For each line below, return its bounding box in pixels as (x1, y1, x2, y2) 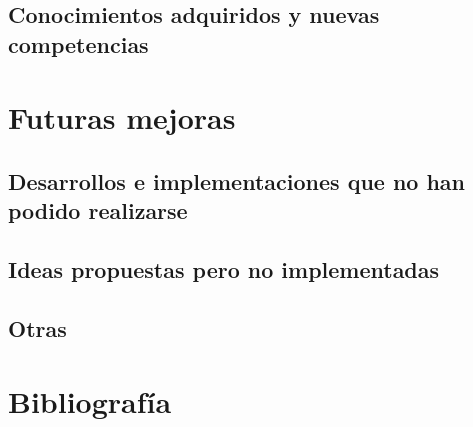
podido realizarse (8, 195, 188, 226)
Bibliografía (8, 381, 172, 422)
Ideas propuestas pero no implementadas (8, 254, 440, 285)
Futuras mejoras (8, 97, 236, 138)
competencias (8, 28, 149, 59)
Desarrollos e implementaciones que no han (8, 165, 466, 196)
